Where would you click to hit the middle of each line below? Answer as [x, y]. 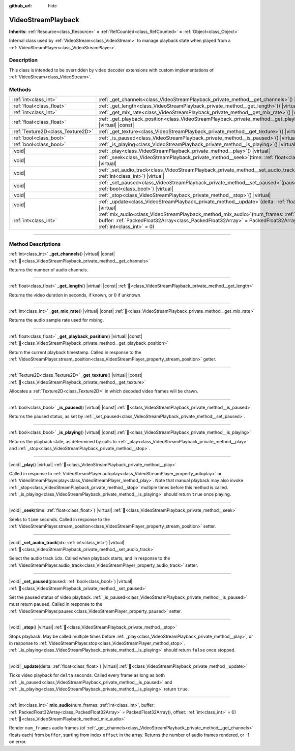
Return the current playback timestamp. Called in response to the [75, 352]
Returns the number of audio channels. [49, 270]
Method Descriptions [35, 244]
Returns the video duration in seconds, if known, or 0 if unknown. [75, 295]
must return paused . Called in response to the [56, 604]
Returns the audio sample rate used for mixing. [57, 320]
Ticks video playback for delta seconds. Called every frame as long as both [87, 675]
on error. [18, 742]
